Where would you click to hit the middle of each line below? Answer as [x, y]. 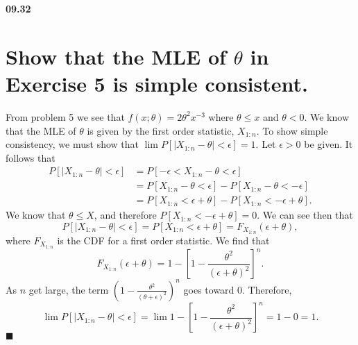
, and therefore [125, 215]
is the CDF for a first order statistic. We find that [163, 240]
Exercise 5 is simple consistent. [157, 83]
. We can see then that [305, 215]
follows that [31, 157]
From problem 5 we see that [65, 116]
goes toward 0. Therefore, [238, 289]
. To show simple [292, 130]
